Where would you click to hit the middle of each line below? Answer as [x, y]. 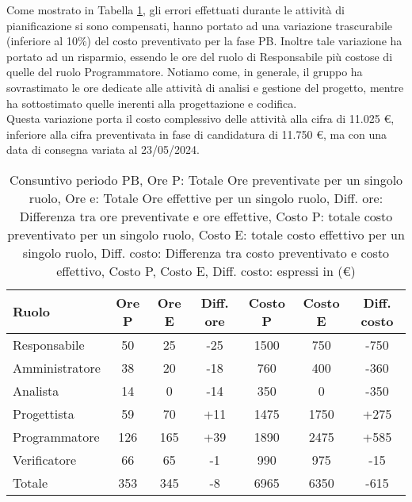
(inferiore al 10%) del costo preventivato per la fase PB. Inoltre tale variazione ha [204, 41]
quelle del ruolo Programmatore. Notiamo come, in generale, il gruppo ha [185, 72]
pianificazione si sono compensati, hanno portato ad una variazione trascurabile [200, 25]
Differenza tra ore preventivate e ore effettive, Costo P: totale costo [206, 216]
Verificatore [45, 459]
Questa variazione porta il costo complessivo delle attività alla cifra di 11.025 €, [200, 119]
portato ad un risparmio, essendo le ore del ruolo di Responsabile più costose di [200, 56]
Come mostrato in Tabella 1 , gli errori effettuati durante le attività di [175, 10]
